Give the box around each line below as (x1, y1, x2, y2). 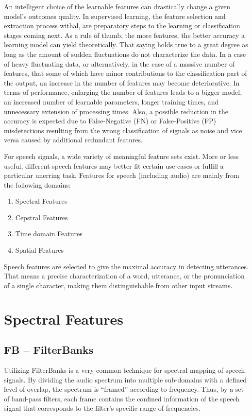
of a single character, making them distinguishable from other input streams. (4, 280, 233, 290)
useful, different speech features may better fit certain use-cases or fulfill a (4, 160, 224, 171)
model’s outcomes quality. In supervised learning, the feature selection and (4, 11, 226, 21)
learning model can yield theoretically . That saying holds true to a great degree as (4, 39, 248, 50)
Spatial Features (15, 245, 64, 255)
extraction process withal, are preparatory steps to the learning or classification (4, 20, 240, 31)
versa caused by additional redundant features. (4, 135, 143, 145)
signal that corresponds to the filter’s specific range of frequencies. (4, 403, 201, 413)
